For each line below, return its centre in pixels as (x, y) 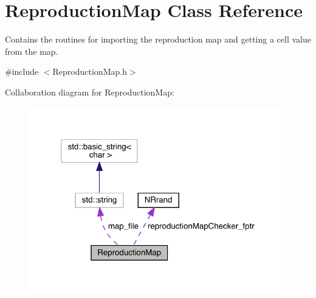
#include (22, 71)
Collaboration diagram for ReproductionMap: (90, 92)
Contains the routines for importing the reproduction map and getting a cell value (158, 39)
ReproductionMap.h (90, 71)
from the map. (32, 51)
